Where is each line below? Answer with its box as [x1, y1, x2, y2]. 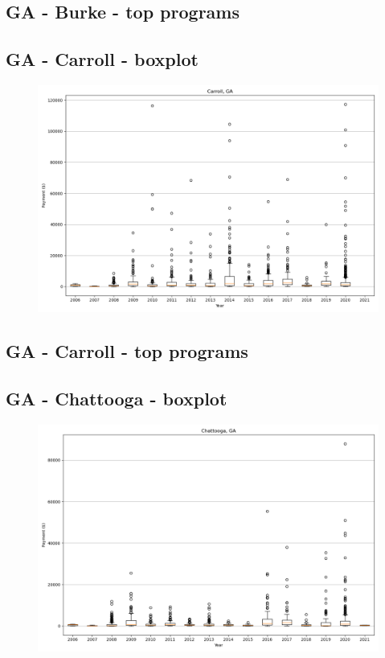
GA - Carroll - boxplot [6, 47, 199, 72]
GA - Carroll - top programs [6, 339, 248, 364]
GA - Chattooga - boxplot [6, 386, 227, 411]
